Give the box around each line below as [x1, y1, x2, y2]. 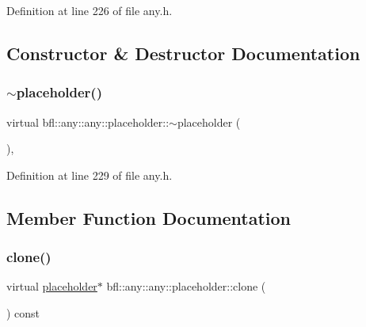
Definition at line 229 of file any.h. [6, 166, 173, 183]
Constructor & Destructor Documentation [6, 40, 360, 65]
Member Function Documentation [6, 205, 292, 230]
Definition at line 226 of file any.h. [6, 2, 173, 18]
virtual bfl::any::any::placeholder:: [6, 113, 170, 130]
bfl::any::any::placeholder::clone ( [106, 278, 266, 295]
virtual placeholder [6, 278, 97, 295]
